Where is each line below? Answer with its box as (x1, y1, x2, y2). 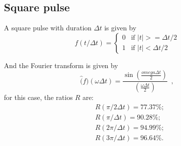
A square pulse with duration (4, 23, 92, 33)
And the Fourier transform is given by (4, 60, 118, 70)
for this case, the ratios (4, 92, 73, 102)
